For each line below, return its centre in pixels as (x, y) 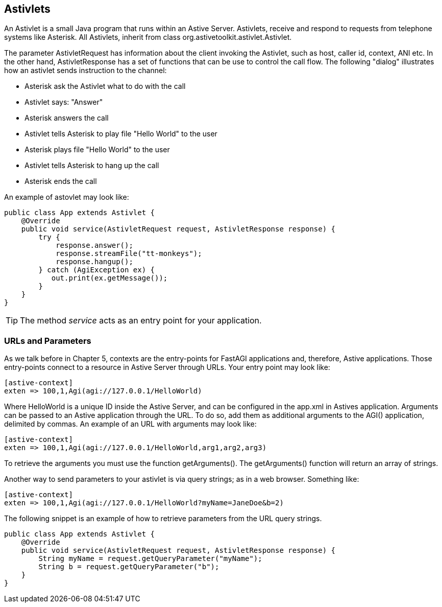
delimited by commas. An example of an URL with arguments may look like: (130, 424)
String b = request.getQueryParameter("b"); (129, 567)
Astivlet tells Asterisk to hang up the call (92, 166)
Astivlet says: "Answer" (64, 102)
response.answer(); (94, 246)
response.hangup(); (94, 262)
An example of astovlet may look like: (67, 197)
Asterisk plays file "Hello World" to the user (97, 150)
